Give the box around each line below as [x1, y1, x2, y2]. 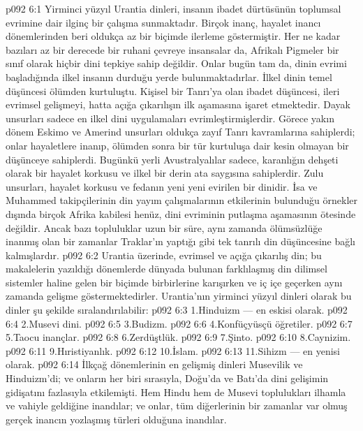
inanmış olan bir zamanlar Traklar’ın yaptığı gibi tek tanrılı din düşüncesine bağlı [6, 234, 356, 249]
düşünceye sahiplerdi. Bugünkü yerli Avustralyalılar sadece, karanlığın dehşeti [6, 152, 339, 166]
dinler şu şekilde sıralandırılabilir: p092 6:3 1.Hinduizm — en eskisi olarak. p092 [6, 302, 348, 317]
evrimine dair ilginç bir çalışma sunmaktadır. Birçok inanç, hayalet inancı [6, 15, 321, 29]
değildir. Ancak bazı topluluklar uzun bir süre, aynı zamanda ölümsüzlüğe [6, 220, 323, 235]
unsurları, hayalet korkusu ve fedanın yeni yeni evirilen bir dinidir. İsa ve [6, 179, 318, 193]
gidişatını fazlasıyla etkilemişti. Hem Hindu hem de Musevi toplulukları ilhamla [6, 384, 346, 399]
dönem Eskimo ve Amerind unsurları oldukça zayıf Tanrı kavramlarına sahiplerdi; [6, 124, 355, 139]
